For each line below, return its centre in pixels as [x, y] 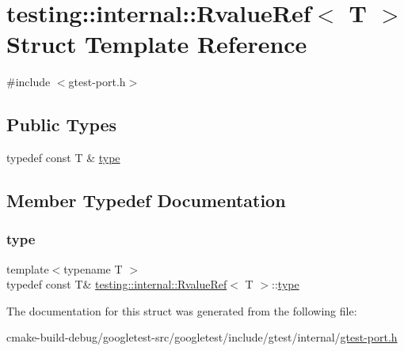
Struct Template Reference [157, 44]
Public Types [62, 125]
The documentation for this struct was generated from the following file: [182, 310]
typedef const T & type [63, 158]
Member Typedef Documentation [146, 200]
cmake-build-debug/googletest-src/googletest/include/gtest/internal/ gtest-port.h [202, 337]
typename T [93, 268]
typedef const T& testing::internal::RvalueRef [117, 284]
